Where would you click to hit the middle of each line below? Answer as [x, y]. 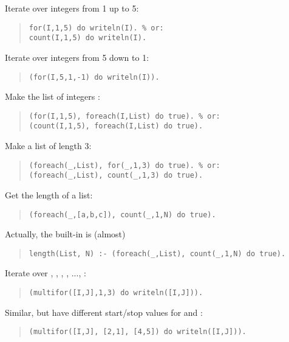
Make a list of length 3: [48, 146]
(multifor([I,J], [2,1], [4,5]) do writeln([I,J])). [138, 332]
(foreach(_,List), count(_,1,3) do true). [116, 176]
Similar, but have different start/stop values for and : [104, 312]
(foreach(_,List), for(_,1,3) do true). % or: [124, 165]
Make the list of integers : [53, 96]
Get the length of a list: [49, 194]
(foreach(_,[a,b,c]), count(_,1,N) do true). [122, 215]
